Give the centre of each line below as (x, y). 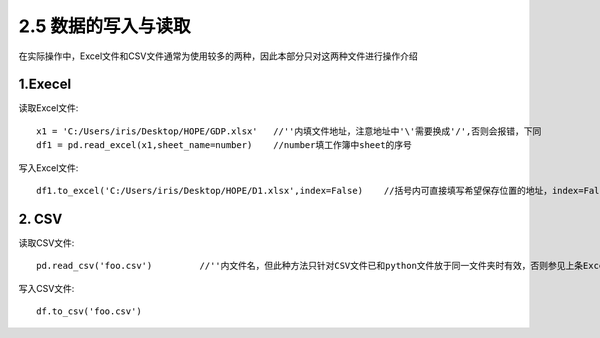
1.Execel (45, 84)
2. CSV (40, 218)
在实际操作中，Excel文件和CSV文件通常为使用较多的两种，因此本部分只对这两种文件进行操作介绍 (218, 56)
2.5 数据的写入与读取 (104, 26)
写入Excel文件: (48, 167)
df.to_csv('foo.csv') (89, 311)
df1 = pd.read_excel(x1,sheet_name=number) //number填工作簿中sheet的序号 (224, 145)
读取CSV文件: (46, 242)
